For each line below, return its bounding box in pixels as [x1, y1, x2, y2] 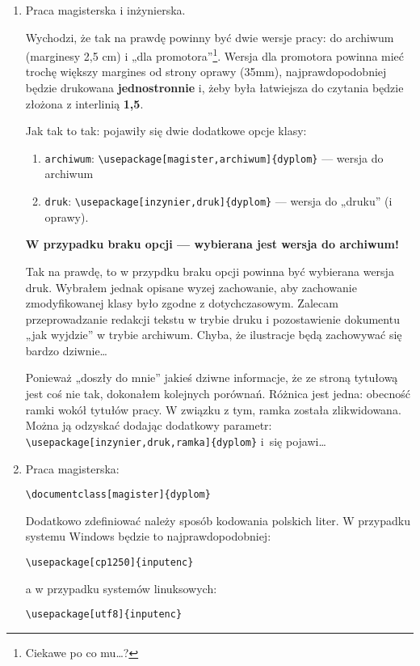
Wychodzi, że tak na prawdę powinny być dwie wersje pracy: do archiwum [25, 28, 394, 45]
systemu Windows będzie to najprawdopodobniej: [25, 528, 271, 545]
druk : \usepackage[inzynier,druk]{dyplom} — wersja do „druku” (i [44, 193, 393, 210]
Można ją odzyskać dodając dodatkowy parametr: [25, 417, 272, 434]
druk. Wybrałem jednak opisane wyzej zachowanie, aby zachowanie [25, 278, 357, 295]
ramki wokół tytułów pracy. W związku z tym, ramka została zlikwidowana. [25, 401, 401, 418]
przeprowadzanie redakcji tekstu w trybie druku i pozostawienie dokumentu [25, 310, 400, 327]
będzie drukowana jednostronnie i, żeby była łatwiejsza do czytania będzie [25, 79, 404, 96]
